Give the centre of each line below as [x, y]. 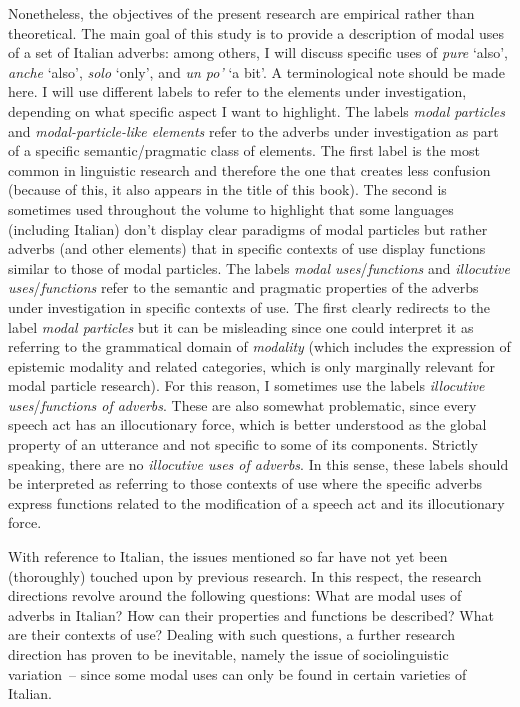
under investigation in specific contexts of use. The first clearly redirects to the [249, 306]
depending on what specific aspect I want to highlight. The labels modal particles [256, 110]
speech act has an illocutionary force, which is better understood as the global [247, 424]
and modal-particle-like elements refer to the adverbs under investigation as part [253, 130]
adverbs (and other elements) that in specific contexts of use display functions [247, 248]
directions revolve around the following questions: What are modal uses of [235, 595]
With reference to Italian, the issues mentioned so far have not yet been [228, 556]
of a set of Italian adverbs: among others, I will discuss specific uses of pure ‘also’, [258, 52]
